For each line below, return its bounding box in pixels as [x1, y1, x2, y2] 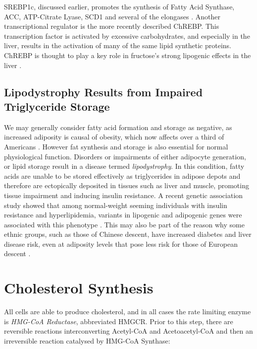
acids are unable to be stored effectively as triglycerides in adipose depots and [4, 170, 241, 181]
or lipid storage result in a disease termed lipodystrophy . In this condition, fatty [4, 161, 245, 171]
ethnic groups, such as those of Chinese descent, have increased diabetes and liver [4, 229, 252, 239]
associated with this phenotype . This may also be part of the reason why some [4, 219, 245, 229]
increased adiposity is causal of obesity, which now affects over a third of [4, 132, 224, 142]
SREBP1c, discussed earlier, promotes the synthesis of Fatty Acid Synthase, [4, 1, 235, 11]
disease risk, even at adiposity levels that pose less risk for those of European [4, 238, 238, 249]
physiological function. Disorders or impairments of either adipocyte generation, [4, 151, 246, 161]
